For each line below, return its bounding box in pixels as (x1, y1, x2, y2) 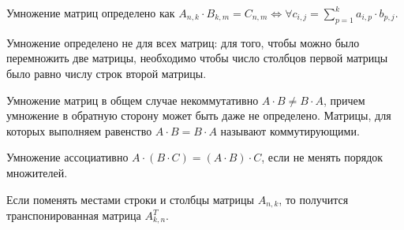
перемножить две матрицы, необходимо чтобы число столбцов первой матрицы (6, 50, 388, 66)
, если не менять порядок (261, 149, 383, 165)
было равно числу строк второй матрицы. (6, 65, 207, 81)
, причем (323, 91, 365, 108)
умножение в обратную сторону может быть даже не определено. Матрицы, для (6, 107, 391, 124)
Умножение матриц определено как (6, 5, 175, 20)
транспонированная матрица (6, 207, 141, 223)
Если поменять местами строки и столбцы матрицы (6, 191, 254, 207)
